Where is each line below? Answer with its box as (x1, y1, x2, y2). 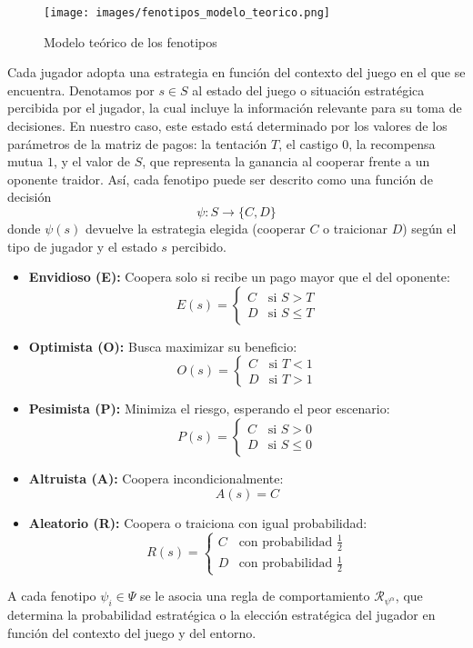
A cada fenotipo (7, 586, 96, 605)
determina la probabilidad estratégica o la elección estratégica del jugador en (7, 605, 436, 624)
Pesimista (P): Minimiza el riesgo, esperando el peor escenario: (28, 399, 390, 418)
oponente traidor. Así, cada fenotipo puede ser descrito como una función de (7, 169, 433, 188)
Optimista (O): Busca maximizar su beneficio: (28, 336, 297, 355)
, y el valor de (53, 152, 130, 171)
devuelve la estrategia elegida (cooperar (86, 219, 306, 237)
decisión (7, 187, 52, 206)
